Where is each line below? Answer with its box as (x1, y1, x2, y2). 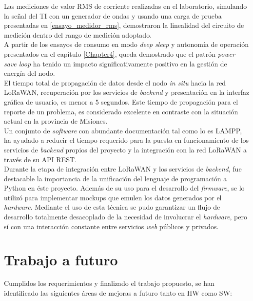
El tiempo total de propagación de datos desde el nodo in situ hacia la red (4, 77, 226, 87)
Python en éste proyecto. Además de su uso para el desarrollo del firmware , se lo (4, 183, 245, 193)
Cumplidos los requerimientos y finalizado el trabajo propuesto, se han (4, 278, 214, 288)
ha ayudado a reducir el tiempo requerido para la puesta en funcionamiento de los (4, 135, 249, 145)
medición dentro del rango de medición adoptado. (4, 29, 152, 40)
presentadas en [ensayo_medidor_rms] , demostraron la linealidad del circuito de (4, 20, 244, 30)
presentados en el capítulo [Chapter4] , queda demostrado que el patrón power (4, 48, 235, 59)
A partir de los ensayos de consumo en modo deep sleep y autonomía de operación (4, 39, 249, 49)
